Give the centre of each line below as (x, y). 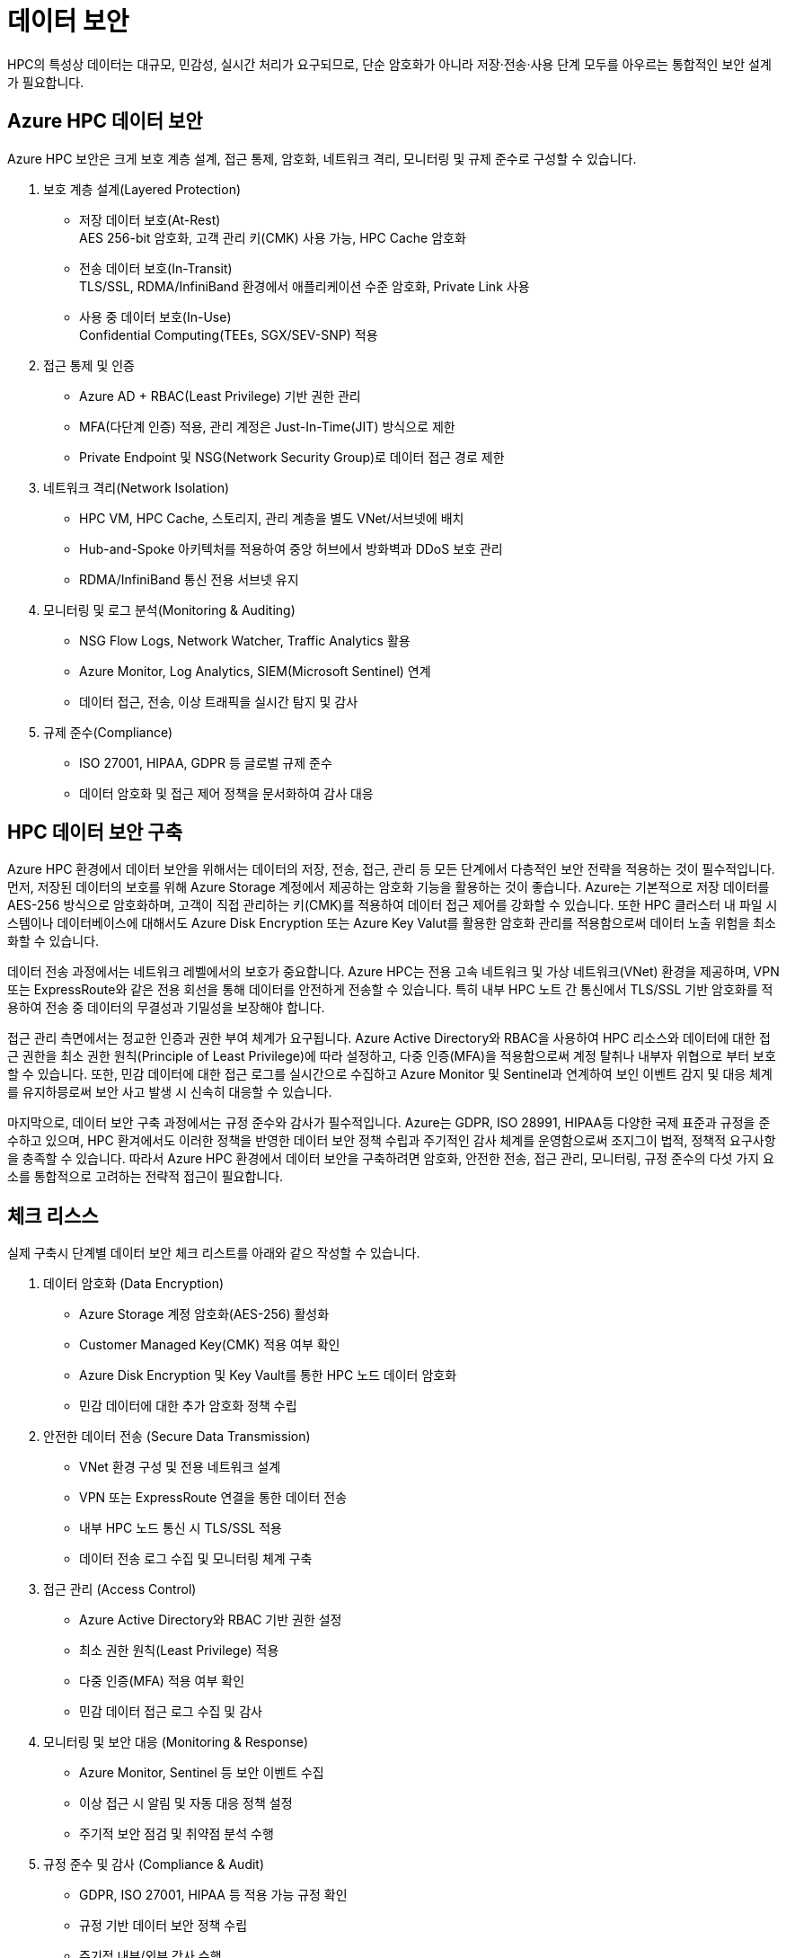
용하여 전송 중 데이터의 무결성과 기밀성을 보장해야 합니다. (166, 1008)
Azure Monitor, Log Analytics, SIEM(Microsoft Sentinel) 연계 (255, 671)
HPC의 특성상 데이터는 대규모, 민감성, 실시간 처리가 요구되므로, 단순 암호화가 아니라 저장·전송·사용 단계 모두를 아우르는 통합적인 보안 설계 (389, 64)
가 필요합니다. (46, 82)
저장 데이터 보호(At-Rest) (150, 219)
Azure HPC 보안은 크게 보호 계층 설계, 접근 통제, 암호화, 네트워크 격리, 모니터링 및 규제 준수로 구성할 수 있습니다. (322, 158)
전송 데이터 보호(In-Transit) (156, 268)
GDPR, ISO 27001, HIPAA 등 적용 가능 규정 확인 (213, 1895)
